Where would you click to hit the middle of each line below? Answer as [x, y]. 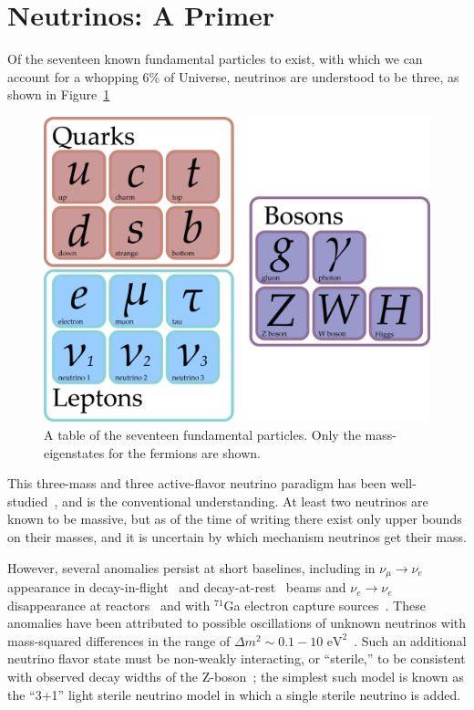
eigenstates [74, 452]
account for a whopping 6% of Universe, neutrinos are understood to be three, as [233, 76]
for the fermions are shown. [185, 452]
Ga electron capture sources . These [325, 605]
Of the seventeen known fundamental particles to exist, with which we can [215, 59]
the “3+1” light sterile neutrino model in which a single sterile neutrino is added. [234, 694]
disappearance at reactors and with [109, 605]
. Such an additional [410, 640]
